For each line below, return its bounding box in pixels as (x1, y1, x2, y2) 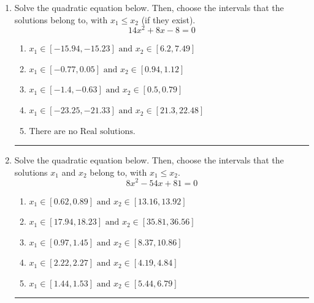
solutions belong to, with (14, 13, 108, 26)
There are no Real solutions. (29, 127, 136, 136)
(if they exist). (141, 13, 196, 26)
